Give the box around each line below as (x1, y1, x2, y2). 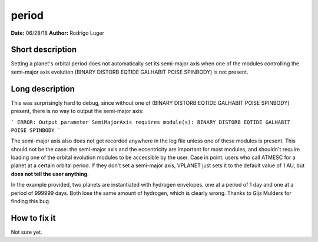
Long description (11, 84, 75, 94)
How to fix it (11, 213, 56, 223)
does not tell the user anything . (11, 170, 89, 177)
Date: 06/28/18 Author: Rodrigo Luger (11, 29, 104, 37)
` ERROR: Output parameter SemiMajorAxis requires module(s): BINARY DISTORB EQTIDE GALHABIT (11, 118, 291, 125)
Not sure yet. (11, 228, 42, 236)
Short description (11, 45, 77, 55)
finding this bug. (11, 198, 51, 205)
